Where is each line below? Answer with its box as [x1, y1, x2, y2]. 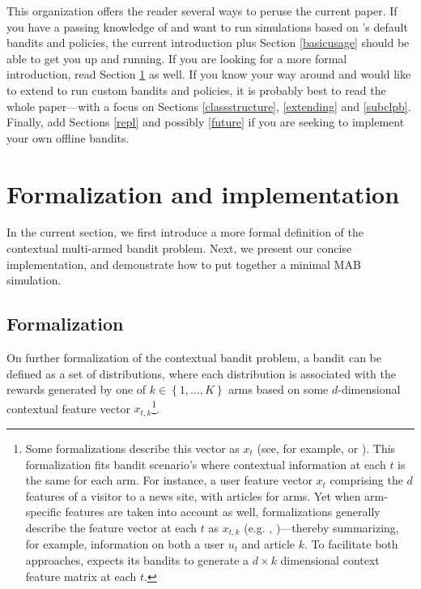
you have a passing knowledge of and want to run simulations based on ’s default [6, 18, 408, 35]
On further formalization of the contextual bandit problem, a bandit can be [6, 349, 382, 366]
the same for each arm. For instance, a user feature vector [25, 472, 313, 489]
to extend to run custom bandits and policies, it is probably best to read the [6, 81, 386, 98]
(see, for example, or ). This [257, 439, 396, 456]
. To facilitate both [304, 536, 398, 553]
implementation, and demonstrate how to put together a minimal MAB [6, 255, 361, 272]
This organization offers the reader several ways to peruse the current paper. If [6, 2, 398, 19]
